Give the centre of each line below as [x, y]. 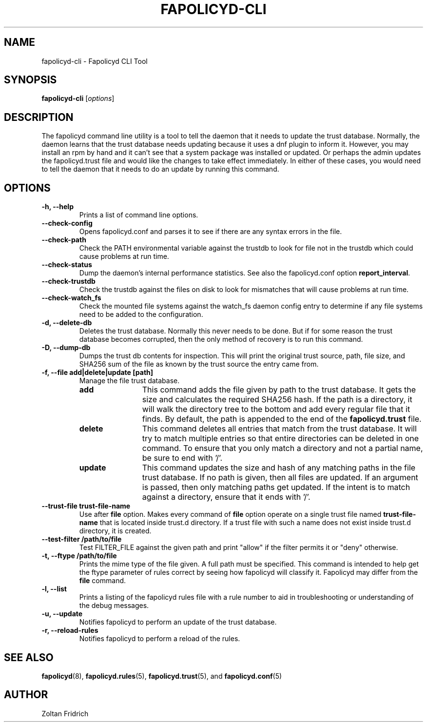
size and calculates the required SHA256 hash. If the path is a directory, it [277, 400]
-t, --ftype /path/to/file [79, 556]
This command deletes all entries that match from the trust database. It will [279, 429]
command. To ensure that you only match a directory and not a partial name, [282, 448]
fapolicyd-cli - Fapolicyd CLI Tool [95, 61]
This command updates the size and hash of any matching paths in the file [279, 468]
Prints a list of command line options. [139, 215]
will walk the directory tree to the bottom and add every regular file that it [276, 409]
